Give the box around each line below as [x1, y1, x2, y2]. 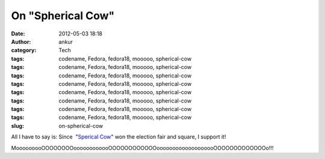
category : [11, 47, 37, 54]
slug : [11, 122, 24, 129]
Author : [11, 38, 31, 45]
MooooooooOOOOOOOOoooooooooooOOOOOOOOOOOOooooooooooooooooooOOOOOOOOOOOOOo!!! [11, 144, 274, 151]
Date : [11, 30, 25, 37]
